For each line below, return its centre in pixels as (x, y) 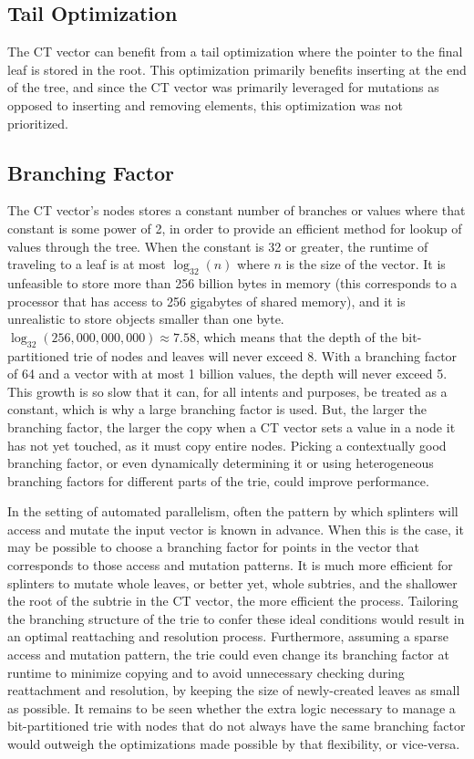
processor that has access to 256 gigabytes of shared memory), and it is (206, 301)
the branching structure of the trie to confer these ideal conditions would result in (236, 618)
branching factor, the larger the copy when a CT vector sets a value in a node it (232, 426)
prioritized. (38, 123)
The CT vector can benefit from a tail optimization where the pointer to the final (235, 52)
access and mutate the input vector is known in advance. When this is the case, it (236, 529)
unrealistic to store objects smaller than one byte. (146, 319)
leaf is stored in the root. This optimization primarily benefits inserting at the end (237, 69)
